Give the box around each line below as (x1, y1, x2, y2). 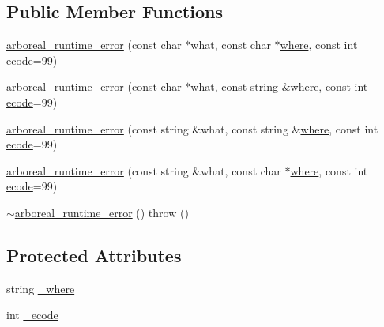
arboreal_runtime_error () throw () (14, 204, 189, 220)
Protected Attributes (6, 242, 182, 267)
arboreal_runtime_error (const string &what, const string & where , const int (6, 120, 378, 137)
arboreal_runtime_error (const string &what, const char (6, 162, 281, 179)
